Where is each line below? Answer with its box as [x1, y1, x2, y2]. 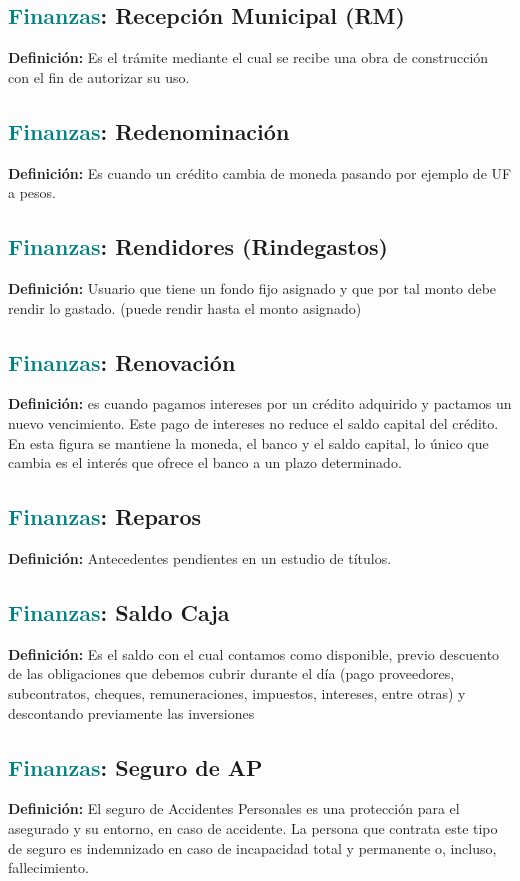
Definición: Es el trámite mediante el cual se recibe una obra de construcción [8, 47, 489, 68]
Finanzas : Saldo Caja [8, 596, 230, 627]
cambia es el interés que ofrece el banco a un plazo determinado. [8, 452, 402, 473]
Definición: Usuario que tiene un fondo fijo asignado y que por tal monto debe [8, 277, 497, 298]
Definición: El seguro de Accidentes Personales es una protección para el [8, 798, 460, 819]
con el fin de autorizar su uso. [8, 66, 190, 87]
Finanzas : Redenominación [8, 115, 290, 146]
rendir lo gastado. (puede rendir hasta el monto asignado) [8, 297, 362, 318]
